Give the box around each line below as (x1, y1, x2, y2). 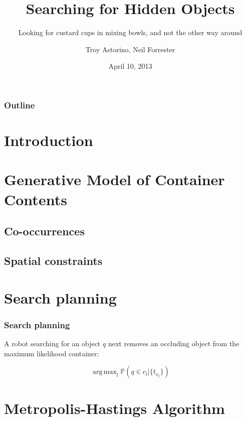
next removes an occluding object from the (108, 338, 239, 348)
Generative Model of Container (4, 169, 225, 190)
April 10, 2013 (108, 61, 152, 71)
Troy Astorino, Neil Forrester (85, 44, 175, 54)
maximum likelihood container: (4, 348, 99, 358)
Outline (4, 98, 35, 111)
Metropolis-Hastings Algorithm (4, 398, 225, 418)
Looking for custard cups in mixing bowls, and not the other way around (18, 27, 242, 38)
